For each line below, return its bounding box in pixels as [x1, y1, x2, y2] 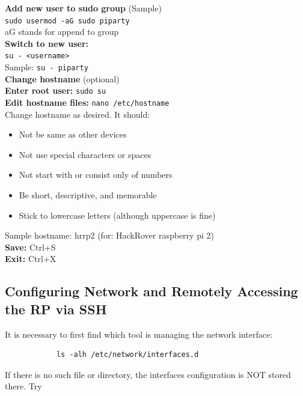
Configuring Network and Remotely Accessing [5, 282, 298, 300]
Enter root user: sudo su [5, 84, 106, 97]
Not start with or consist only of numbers [19, 168, 173, 181]
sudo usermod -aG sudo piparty [5, 16, 130, 25]
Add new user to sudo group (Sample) [5, 2, 162, 14]
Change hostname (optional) [5, 72, 120, 85]
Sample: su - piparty [5, 61, 88, 73]
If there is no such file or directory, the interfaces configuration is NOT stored [5, 368, 291, 380]
